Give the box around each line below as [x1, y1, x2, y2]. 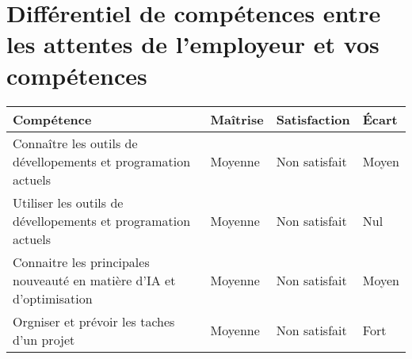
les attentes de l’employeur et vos [6, 28, 380, 60]
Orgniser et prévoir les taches [13, 311, 175, 330]
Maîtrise [210, 109, 264, 128]
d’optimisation [13, 288, 93, 307]
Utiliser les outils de [13, 193, 124, 212]
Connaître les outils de [13, 133, 138, 152]
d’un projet [13, 330, 75, 349]
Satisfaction [276, 109, 350, 128]
